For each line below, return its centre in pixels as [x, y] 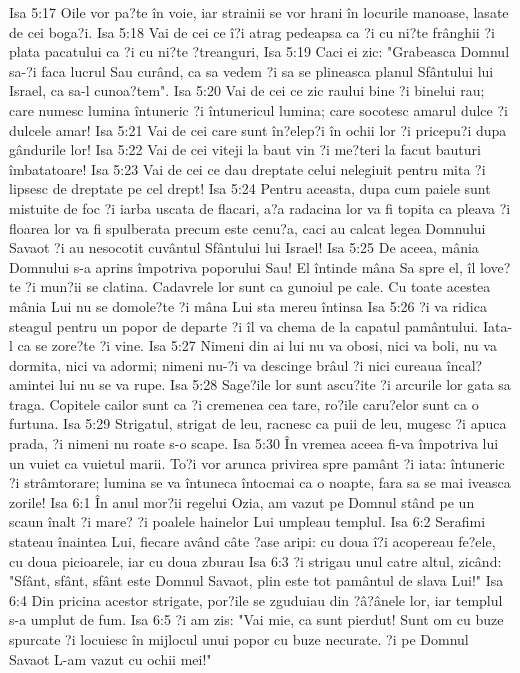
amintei [32, 384]
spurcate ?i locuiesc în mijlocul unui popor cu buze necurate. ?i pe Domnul [239, 639]
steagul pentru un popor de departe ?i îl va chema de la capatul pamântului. [244, 325]
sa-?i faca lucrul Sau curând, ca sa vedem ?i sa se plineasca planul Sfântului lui [251, 70]
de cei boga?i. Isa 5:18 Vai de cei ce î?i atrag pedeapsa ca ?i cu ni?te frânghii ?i [252, 31]
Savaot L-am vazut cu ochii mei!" [110, 658]
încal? [464, 364]
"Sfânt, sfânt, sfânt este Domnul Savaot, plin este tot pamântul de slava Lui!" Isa [256, 580]
